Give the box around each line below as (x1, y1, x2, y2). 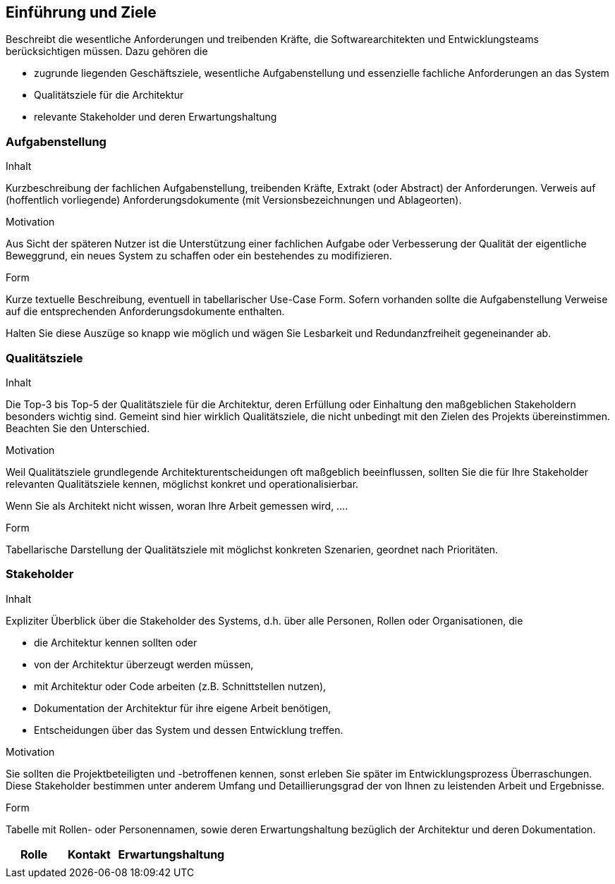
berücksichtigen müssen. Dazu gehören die (6, 45, 208, 58)
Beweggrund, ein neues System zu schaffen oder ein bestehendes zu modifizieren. (6, 250, 392, 262)
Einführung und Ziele (6, 4, 157, 21)
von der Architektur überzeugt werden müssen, (34, 658, 254, 670)
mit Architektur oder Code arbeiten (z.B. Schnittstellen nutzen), (34, 680, 327, 692)
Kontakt (67, 847, 111, 861)
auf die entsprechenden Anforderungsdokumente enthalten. (6, 305, 285, 318)
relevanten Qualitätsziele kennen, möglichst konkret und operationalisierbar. (6, 477, 359, 490)
